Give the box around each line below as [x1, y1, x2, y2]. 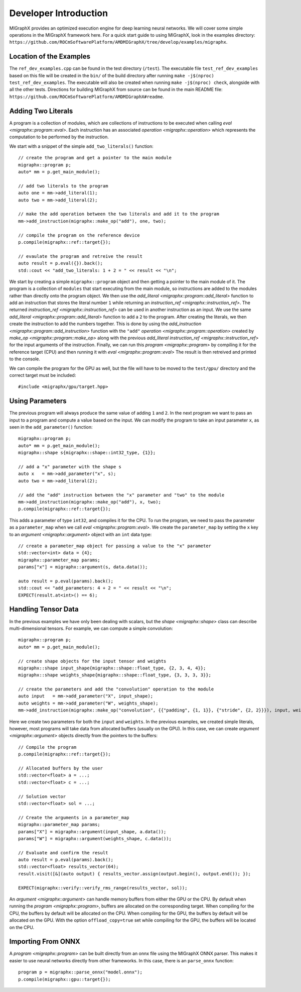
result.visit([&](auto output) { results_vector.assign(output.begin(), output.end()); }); [18, 871, 251, 876]
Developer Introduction [9, 8, 108, 19]
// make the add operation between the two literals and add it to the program [18, 211, 219, 217]
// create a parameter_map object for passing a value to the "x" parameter [18, 543, 212, 549]
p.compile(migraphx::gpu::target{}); [18, 976, 111, 982]
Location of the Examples [9, 52, 90, 61]
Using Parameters [9, 397, 67, 406]
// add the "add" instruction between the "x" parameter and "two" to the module [18, 492, 225, 498]
